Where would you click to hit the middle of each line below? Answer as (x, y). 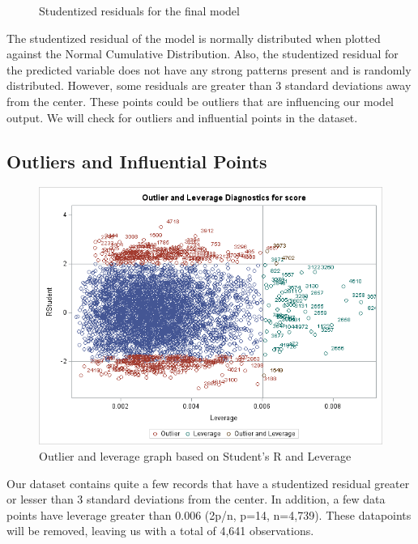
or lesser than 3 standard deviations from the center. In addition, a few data (196, 499)
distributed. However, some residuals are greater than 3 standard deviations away (209, 85)
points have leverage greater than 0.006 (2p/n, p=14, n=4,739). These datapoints (209, 514)
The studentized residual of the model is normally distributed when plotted (194, 38)
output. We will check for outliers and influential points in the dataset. (182, 117)
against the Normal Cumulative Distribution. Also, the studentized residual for (203, 54)
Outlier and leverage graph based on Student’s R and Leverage (195, 455)
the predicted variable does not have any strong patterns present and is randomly (209, 69)
